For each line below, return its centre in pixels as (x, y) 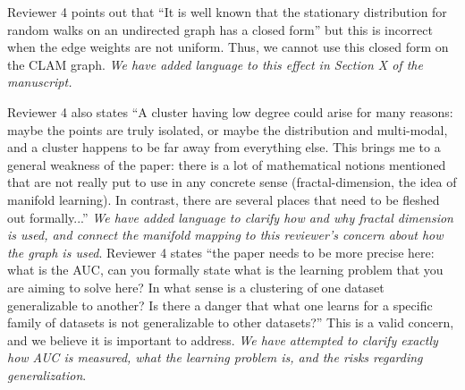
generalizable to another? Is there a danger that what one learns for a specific (220, 305)
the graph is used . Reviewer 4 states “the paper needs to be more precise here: (221, 252)
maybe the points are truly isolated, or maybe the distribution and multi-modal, (228, 129)
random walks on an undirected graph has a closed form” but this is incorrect (220, 29)
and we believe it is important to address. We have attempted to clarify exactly (223, 339)
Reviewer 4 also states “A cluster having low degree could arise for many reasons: (230, 111)
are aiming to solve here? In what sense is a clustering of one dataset (196, 287)
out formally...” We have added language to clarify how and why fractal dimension (230, 217)
